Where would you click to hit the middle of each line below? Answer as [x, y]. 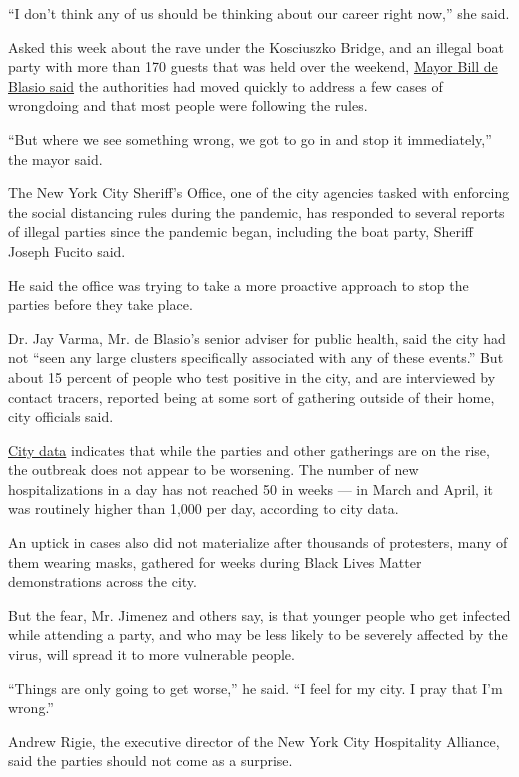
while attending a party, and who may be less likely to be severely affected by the [258, 634]
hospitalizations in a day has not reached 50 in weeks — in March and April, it [250, 488]
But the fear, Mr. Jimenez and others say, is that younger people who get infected [259, 614]
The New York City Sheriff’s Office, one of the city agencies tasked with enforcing [259, 192]
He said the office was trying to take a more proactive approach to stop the [238, 284]
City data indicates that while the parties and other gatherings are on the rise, [249, 449]
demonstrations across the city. [102, 581]
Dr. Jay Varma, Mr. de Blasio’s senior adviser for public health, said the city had [257, 337]
